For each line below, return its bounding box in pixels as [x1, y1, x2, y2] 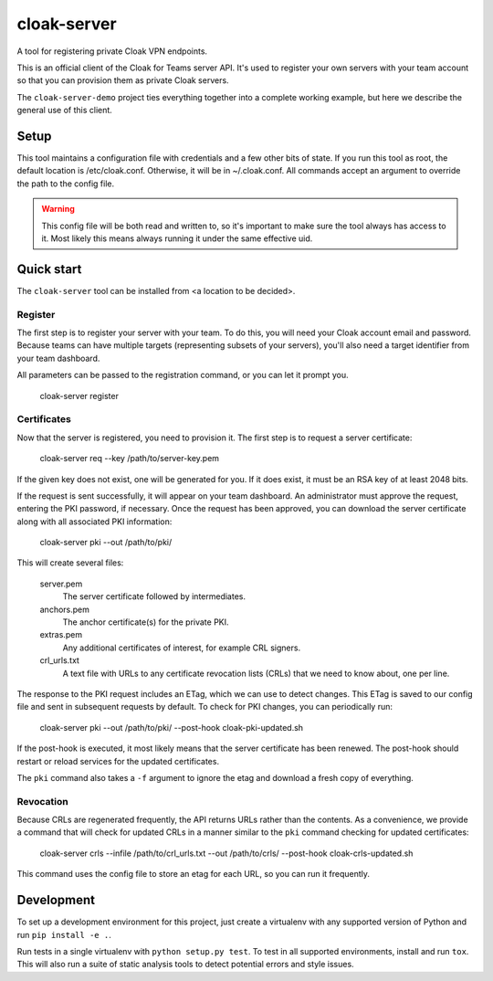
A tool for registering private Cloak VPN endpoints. [16, 46, 208, 57]
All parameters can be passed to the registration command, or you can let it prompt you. [16, 370, 349, 381]
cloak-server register [39, 390, 119, 401]
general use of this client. [16, 105, 113, 116]
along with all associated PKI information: [16, 516, 173, 527]
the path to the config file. [16, 178, 114, 189]
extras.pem [39, 629, 82, 640]
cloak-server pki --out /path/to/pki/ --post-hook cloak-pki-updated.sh [39, 722, 304, 733]
